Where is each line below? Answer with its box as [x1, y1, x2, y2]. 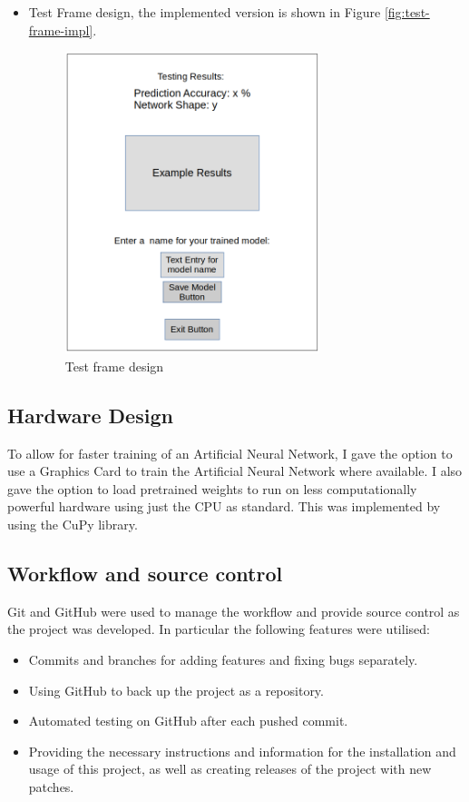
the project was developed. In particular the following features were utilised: [7, 619, 430, 639]
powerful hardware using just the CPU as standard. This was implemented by [7, 497, 441, 516]
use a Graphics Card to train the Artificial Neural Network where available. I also [7, 461, 463, 480]
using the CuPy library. [7, 515, 138, 534]
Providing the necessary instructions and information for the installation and [28, 741, 456, 760]
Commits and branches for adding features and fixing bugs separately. [28, 650, 418, 669]
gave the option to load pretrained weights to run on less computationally [7, 479, 417, 498]
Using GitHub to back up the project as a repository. [28, 680, 324, 699]
